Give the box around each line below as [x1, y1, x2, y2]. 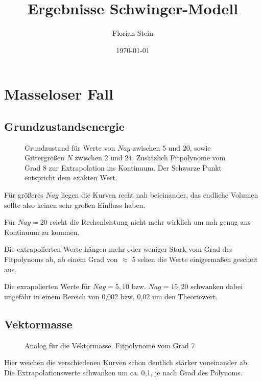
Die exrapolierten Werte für [4, 281, 91, 292]
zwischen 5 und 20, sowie [132, 142, 211, 153]
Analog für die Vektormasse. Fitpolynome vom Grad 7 [25, 340, 195, 350]
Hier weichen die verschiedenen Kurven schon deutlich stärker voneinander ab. [4, 357, 249, 368]
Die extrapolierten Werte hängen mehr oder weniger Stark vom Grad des [4, 244, 233, 254]
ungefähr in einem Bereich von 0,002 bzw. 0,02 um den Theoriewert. [4, 291, 218, 301]
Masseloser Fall [4, 83, 114, 104]
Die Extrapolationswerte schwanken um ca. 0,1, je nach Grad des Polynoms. [4, 367, 243, 377]
